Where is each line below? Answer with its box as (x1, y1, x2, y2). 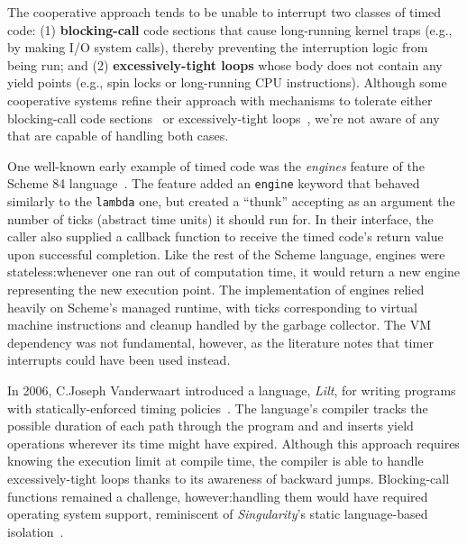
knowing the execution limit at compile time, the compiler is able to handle (7, 451, 424, 470)
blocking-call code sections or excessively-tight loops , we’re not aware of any (7, 108, 440, 127)
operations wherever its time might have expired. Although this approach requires (7, 433, 460, 452)
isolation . (7, 521, 64, 540)
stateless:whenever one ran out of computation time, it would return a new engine (7, 262, 461, 281)
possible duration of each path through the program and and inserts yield (7, 416, 414, 435)
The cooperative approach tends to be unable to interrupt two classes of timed (7, 3, 442, 21)
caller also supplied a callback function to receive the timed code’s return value (7, 227, 444, 246)
